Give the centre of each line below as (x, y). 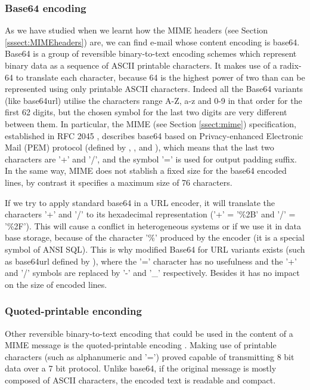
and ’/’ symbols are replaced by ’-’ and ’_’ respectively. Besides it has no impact (152, 273)
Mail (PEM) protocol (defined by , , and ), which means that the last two (139, 147)
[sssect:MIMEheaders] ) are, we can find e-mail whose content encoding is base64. (152, 42)
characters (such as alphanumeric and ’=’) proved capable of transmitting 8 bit (150, 356)
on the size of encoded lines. (56, 284)
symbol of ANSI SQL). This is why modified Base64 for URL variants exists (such (155, 249)
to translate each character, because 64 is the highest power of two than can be (160, 77)
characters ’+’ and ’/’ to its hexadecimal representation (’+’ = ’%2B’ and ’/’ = (150, 214)
